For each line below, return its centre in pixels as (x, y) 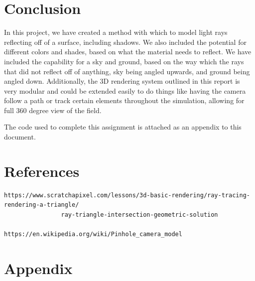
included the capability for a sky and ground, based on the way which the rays (124, 61)
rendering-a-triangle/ (42, 205)
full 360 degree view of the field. (53, 110)
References (42, 171)
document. (20, 137)
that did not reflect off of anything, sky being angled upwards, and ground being (127, 71)
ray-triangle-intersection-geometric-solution (139, 214)
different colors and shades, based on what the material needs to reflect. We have (128, 52)
